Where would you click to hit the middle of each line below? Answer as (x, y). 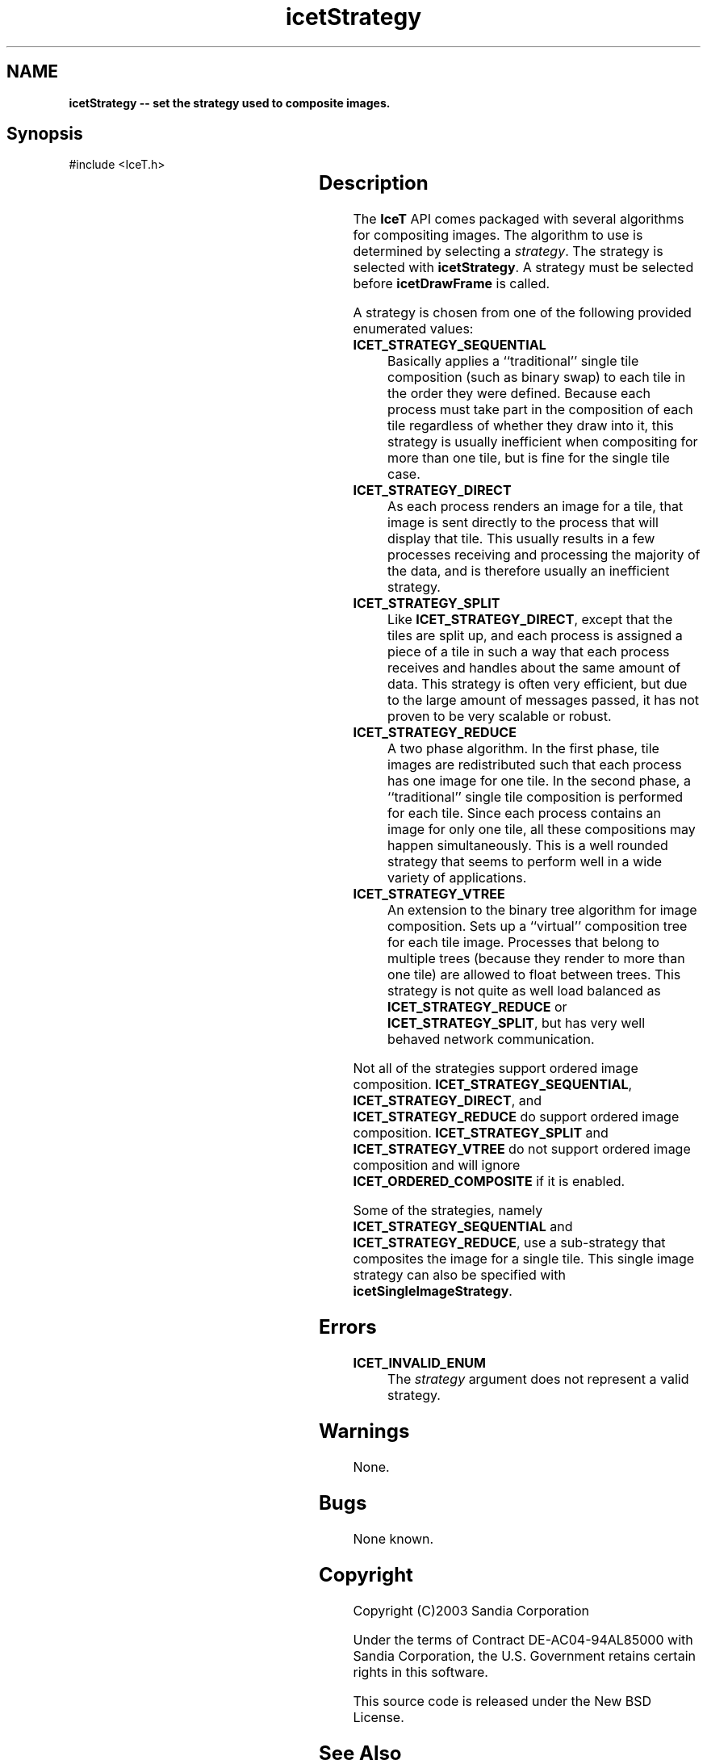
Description (373, 183)
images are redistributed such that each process (535, 765)
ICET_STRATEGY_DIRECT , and (447, 1101)
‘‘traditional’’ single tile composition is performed (535, 797)
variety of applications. (457, 878)
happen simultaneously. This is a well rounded (528, 846)
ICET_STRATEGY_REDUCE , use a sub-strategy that (509, 1243)
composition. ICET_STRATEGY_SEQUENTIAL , (493, 1085)
